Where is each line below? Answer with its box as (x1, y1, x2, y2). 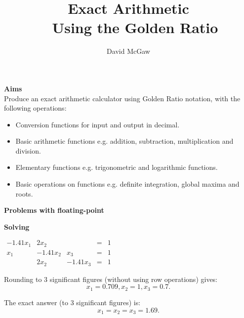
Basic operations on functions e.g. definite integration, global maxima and (15, 179, 240, 189)
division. (15, 145, 41, 156)
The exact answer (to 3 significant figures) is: (4, 297, 141, 307)
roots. (15, 188, 33, 199)
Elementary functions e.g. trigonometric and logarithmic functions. (15, 162, 218, 172)
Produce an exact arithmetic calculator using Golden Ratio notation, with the (4, 93, 241, 103)
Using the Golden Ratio (52, 17, 218, 38)
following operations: (4, 103, 67, 113)
